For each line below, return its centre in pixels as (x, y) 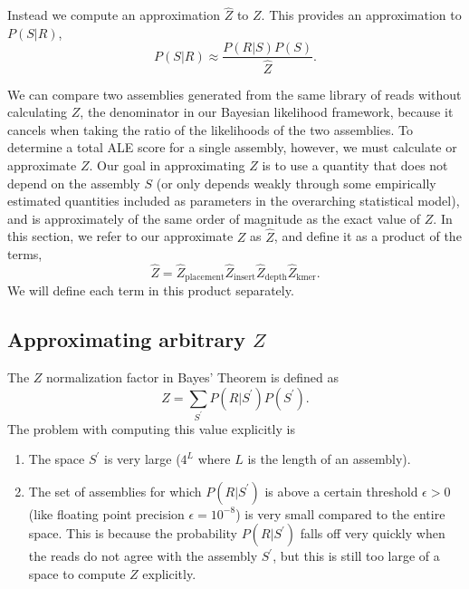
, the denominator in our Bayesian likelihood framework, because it (267, 112)
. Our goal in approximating (167, 164)
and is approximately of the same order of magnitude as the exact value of (214, 218)
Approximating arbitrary (126, 339)
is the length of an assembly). (329, 459)
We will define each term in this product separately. (151, 290)
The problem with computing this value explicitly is (151, 428)
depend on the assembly (74, 183)
